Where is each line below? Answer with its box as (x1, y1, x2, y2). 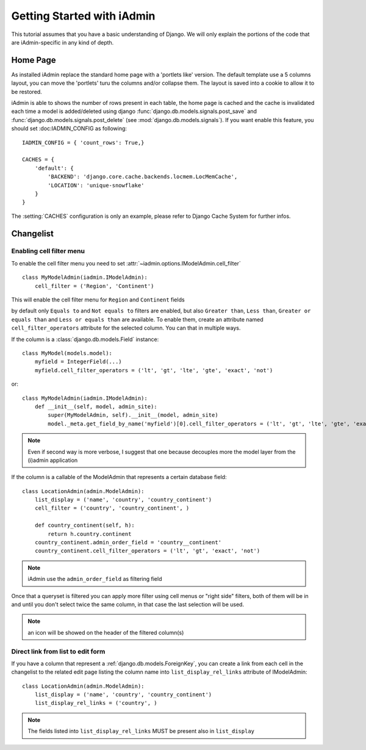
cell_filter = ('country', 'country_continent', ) (34, 505, 190, 512)
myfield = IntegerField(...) (34, 358, 122, 366)
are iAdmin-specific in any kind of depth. (11, 38, 114, 46)
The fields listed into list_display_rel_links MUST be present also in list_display (27, 727, 255, 735)
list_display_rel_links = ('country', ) (34, 699, 158, 707)
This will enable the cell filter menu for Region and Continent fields (11, 296, 185, 303)
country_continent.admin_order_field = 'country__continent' (34, 539, 222, 546)
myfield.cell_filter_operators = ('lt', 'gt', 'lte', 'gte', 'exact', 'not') (34, 367, 273, 373)
